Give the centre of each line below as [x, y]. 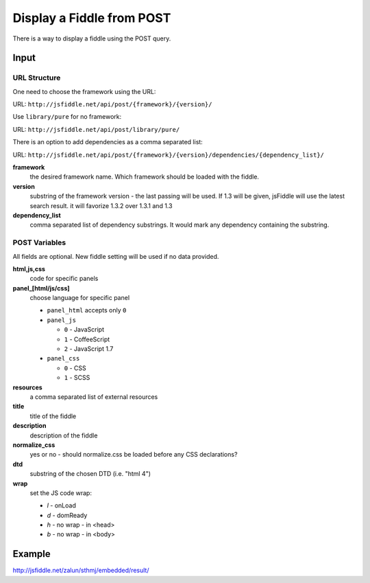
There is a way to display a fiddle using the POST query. [92, 38]
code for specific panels [64, 279]
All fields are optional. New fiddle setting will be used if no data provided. [116, 256]
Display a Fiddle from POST [92, 18]
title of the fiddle [53, 416]
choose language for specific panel [80, 298]
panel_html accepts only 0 [87, 310]
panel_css [63, 358]
